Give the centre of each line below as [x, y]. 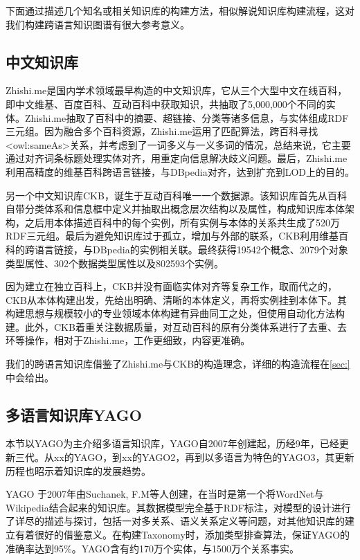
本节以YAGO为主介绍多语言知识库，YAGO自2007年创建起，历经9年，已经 [172, 443]
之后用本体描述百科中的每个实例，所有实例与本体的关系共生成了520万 [182, 222]
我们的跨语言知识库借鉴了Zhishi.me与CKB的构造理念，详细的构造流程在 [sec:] [178, 364]
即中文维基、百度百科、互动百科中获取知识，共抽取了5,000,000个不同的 [166, 103]
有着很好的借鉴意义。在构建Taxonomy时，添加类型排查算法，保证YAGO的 [182, 535]
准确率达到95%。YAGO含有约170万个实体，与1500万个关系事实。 [152, 548]
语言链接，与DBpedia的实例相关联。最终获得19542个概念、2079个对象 [191, 249]
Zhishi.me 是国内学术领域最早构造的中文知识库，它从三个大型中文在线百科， [177, 90]
